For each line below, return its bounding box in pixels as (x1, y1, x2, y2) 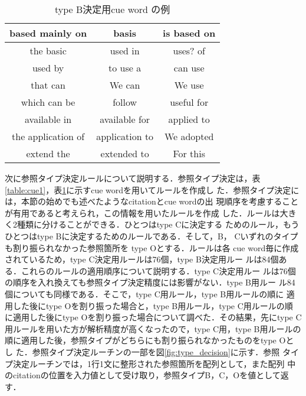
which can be (21, 95, 75, 109)
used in (110, 44, 140, 57)
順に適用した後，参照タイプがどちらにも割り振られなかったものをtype (5, 334, 277, 346)
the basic (29, 44, 67, 57)
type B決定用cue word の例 (54, 2, 170, 16)
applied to (168, 112, 210, 126)
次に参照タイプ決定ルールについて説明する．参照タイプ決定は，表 (5, 172, 261, 184)
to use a (108, 61, 142, 74)
